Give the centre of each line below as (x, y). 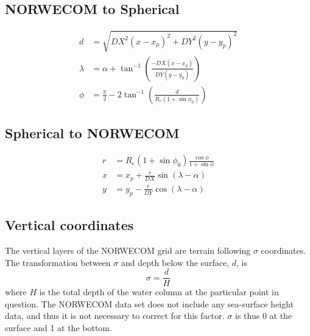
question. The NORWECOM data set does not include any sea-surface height (150, 303)
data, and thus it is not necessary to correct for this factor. (115, 316)
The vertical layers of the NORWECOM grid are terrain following (128, 250)
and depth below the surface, (175, 262)
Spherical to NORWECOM (92, 133)
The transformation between (58, 262)
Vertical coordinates (69, 225)
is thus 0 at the (264, 316)
